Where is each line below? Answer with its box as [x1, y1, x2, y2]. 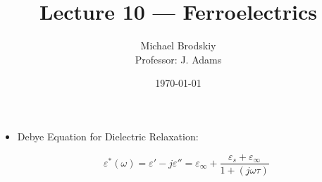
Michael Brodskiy [140, 38, 216, 53]
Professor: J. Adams [135, 51, 222, 66]
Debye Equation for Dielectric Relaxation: [17, 128, 199, 143]
